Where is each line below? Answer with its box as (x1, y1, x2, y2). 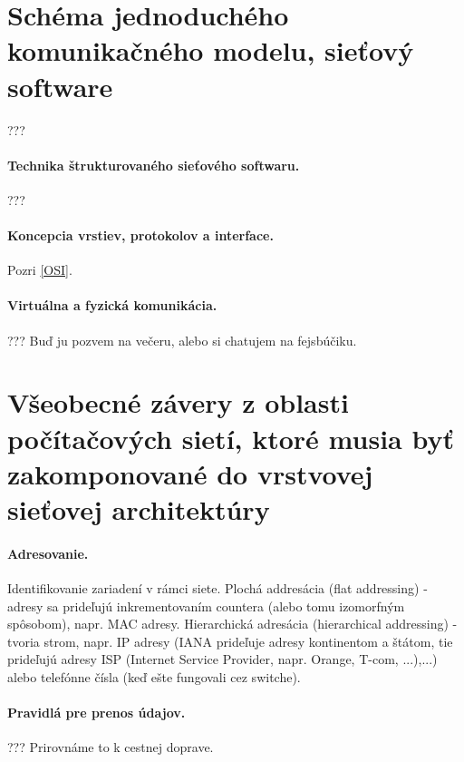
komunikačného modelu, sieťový (7, 32, 414, 69)
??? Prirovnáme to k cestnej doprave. (7, 738, 214, 757)
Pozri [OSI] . (7, 260, 72, 279)
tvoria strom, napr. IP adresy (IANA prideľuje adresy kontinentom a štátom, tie (7, 631, 453, 650)
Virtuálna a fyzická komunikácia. (7, 296, 217, 315)
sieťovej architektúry (7, 491, 270, 528)
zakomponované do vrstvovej (7, 454, 373, 492)
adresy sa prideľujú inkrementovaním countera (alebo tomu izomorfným (7, 596, 405, 615)
